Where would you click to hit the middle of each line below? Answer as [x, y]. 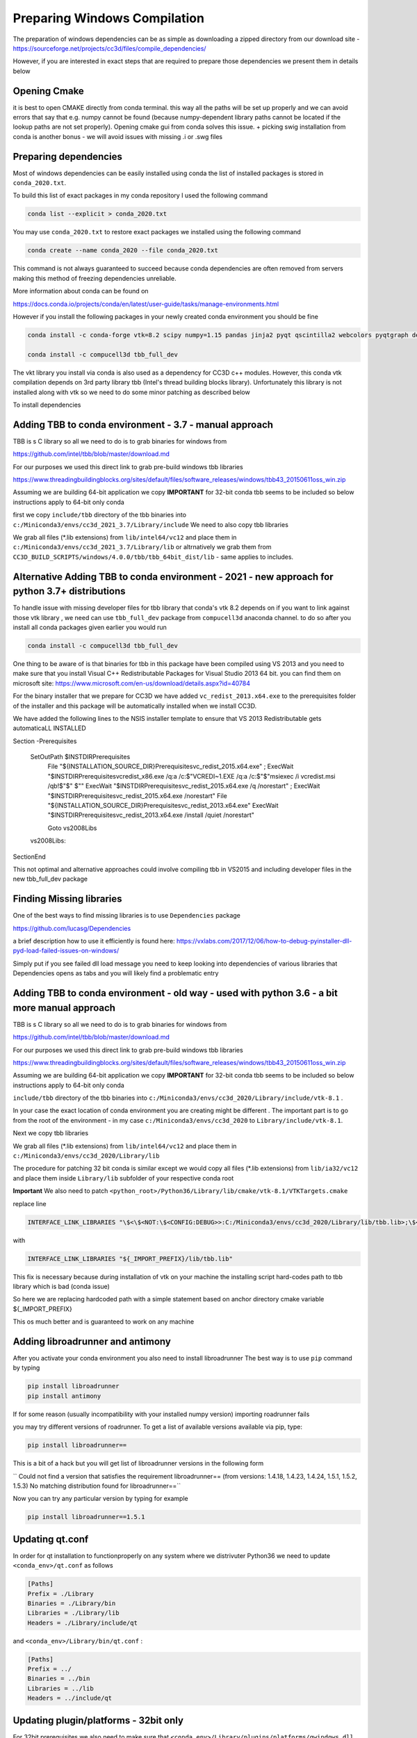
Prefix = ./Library [60, 1593]
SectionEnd [30, 856]
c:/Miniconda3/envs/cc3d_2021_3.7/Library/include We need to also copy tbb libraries [150, 524]
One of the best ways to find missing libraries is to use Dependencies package [127, 916]
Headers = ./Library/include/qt [83, 1623]
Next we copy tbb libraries [51, 1133]
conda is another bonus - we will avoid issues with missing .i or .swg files [117, 136]
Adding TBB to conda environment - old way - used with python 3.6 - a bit [175, 993]
